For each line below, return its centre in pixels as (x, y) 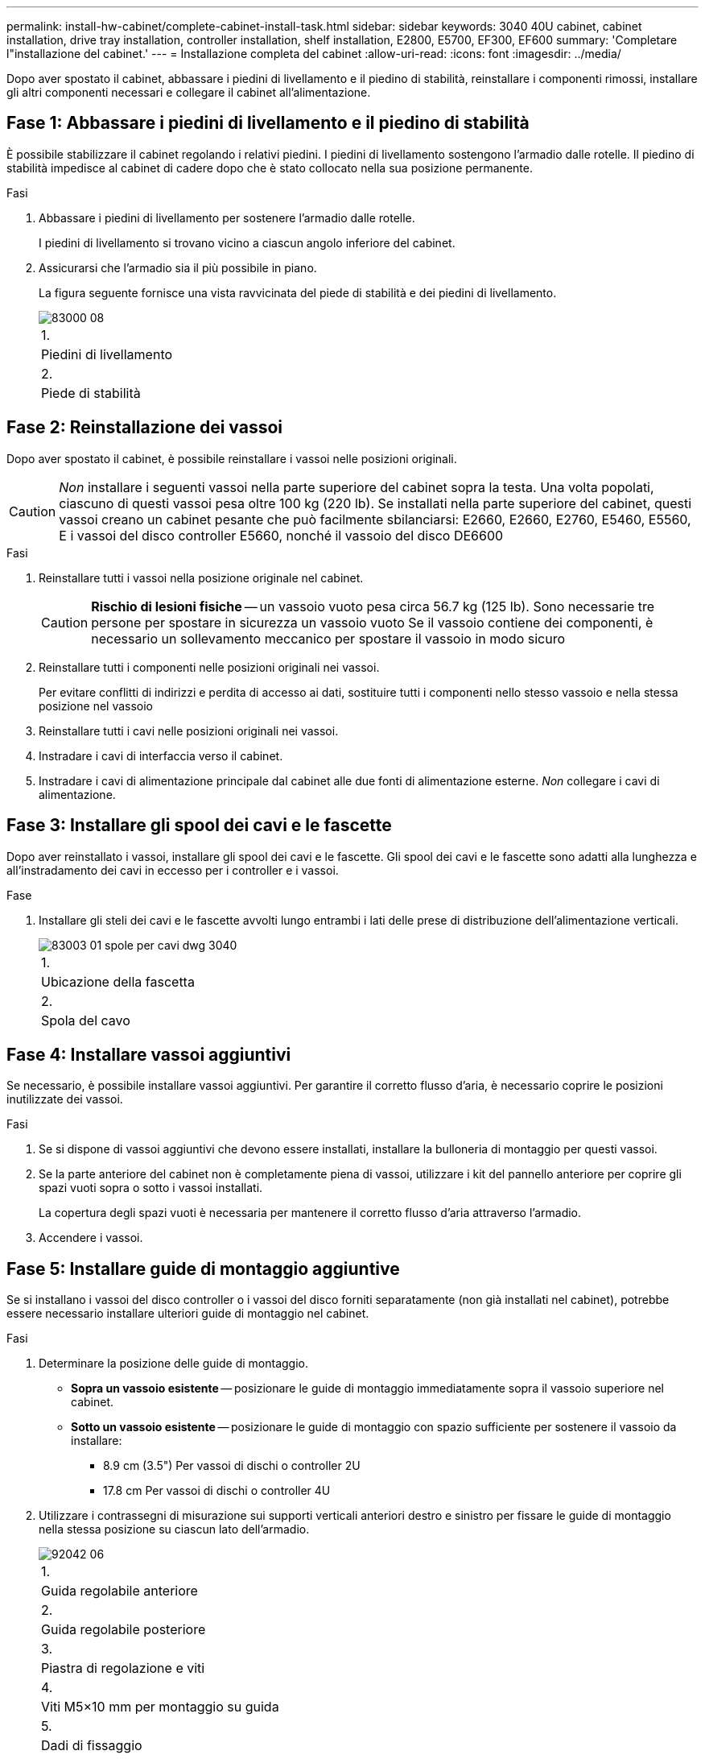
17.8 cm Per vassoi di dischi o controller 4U (217, 1491)
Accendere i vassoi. (91, 1238)
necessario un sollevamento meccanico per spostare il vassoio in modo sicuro (328, 638)
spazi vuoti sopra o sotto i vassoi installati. (151, 1188)
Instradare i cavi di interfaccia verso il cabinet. (161, 755)
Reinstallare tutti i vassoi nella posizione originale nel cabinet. (201, 577)
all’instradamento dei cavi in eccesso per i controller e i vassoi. (173, 870)
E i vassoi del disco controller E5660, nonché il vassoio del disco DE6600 (281, 535)
